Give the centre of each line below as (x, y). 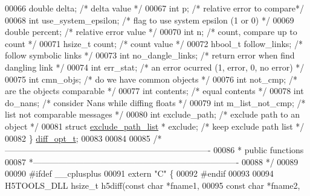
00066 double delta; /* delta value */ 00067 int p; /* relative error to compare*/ (154, 8)
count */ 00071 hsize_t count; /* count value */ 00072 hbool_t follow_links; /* (154, 43)
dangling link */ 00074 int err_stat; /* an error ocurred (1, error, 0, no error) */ (155, 67)
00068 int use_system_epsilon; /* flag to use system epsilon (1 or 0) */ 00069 (150, 20)
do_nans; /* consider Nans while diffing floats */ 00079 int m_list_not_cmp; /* (155, 102)
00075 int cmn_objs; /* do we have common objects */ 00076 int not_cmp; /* (151, 79)
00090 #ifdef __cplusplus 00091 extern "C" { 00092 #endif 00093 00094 (139, 173)
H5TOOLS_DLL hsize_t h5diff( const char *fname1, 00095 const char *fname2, (153, 185)
